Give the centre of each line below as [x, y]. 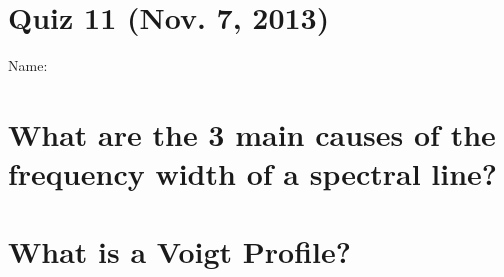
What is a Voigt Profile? [180, 251]
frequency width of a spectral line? [253, 173]
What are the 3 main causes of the [252, 133]
